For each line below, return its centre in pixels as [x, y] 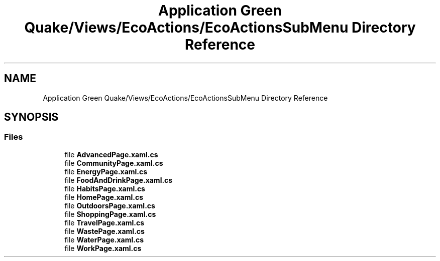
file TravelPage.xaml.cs [104, 222]
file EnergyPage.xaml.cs [106, 171]
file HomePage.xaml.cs [104, 197]
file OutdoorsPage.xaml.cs [110, 205]
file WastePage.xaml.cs [104, 231]
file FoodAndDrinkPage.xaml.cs [119, 180]
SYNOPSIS [31, 117]
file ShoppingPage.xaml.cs [110, 214]
